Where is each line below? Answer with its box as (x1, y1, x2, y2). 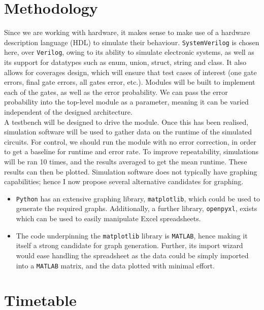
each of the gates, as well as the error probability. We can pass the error (4, 86, 228, 97)
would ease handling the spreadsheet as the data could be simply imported (16, 250, 249, 260)
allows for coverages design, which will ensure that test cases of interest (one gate (4, 66, 257, 77)
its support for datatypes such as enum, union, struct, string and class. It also (4, 57, 246, 67)
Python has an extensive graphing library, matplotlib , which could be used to (16, 193, 260, 203)
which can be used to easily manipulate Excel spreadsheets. (16, 213, 201, 224)
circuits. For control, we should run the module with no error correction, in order (4, 136, 256, 147)
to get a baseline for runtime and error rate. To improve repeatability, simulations (4, 146, 259, 157)
